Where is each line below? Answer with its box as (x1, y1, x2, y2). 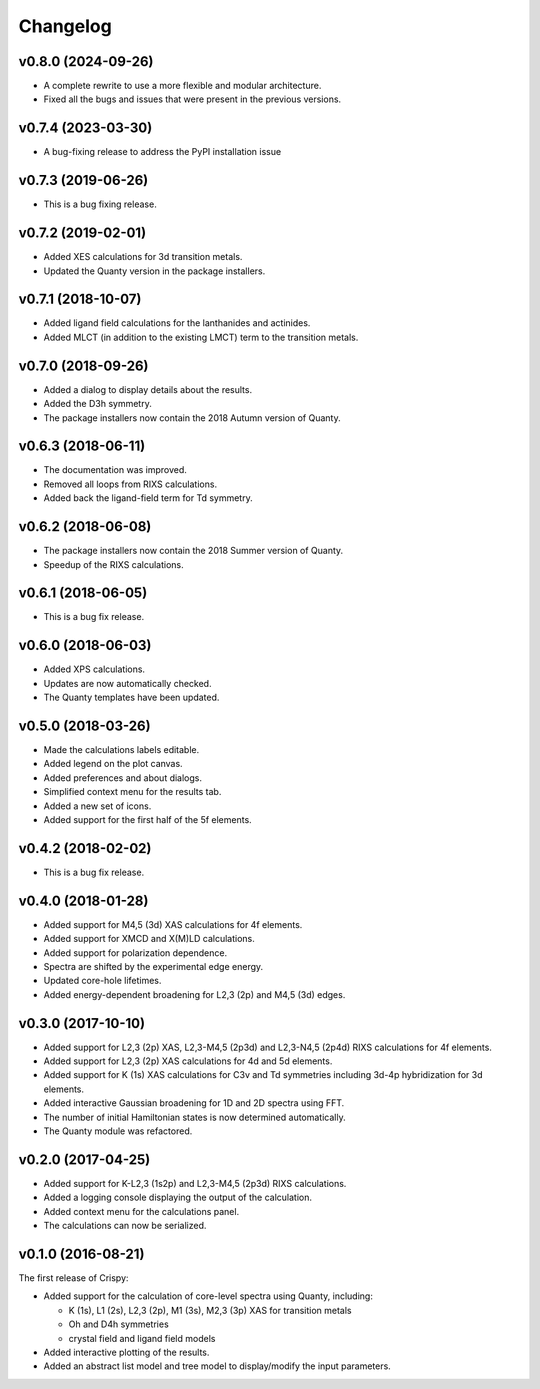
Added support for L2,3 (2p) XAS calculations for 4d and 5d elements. (43, 1055, 333, 1067)
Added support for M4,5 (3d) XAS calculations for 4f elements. (43, 918, 303, 930)
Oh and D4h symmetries (68, 1318, 169, 1330)
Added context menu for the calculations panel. (43, 1205, 240, 1217)
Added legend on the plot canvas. (43, 758, 184, 770)
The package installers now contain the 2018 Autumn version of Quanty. (43, 411, 341, 424)
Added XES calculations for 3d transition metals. (43, 251, 243, 263)
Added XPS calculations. (43, 663, 145, 675)
